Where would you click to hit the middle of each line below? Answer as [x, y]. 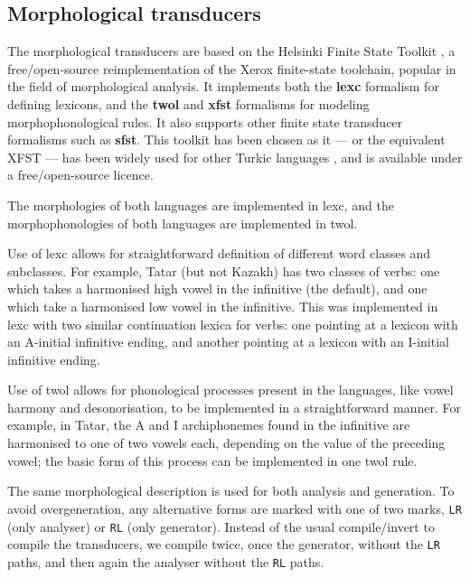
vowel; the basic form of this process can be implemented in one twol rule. [212, 460]
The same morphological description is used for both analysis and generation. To [231, 491]
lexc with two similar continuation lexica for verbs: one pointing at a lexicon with [233, 324]
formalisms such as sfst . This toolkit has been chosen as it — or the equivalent [226, 140]
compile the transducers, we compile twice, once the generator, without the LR [224, 544]
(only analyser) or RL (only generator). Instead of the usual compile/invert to [221, 526]
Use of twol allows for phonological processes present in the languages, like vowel [230, 390]
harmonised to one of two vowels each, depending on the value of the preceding [226, 443]
